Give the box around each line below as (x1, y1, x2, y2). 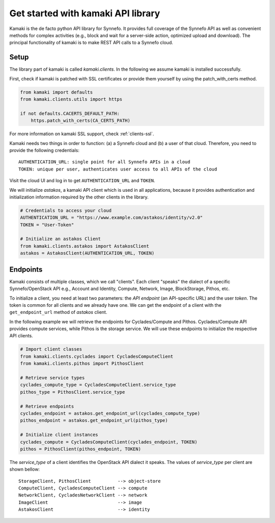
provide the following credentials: (9, 147, 80, 153)
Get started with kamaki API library (9, 8, 160, 19)
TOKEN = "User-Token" (20, 222, 74, 227)
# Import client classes (20, 346, 82, 352)
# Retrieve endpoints (20, 403, 74, 409)
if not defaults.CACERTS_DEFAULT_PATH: (20, 110, 120, 117)
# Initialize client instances (20, 432, 99, 438)
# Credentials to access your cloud (20, 208, 112, 213)
